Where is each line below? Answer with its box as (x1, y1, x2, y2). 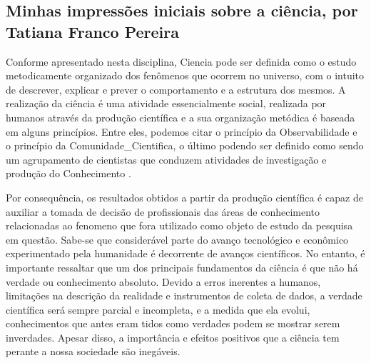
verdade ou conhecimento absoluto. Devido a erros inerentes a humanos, (6, 274, 321, 289)
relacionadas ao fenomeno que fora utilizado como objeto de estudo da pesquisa (6, 218, 353, 233)
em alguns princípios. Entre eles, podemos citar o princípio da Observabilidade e (6, 124, 357, 139)
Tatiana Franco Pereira (6, 20, 180, 42)
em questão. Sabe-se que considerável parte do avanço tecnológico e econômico (6, 232, 349, 247)
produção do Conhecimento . (6, 166, 131, 181)
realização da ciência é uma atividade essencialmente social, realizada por (6, 96, 327, 111)
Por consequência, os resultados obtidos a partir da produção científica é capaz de (6, 189, 363, 204)
